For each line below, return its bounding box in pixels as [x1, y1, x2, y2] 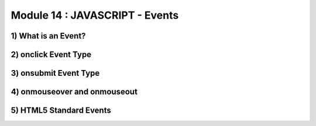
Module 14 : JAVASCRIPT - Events [11, 9, 179, 22]
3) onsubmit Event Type [11, 68, 100, 78]
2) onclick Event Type [11, 50, 92, 60]
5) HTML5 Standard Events [11, 106, 111, 116]
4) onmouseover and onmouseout [11, 87, 138, 97]
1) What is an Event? [11, 31, 86, 41]
